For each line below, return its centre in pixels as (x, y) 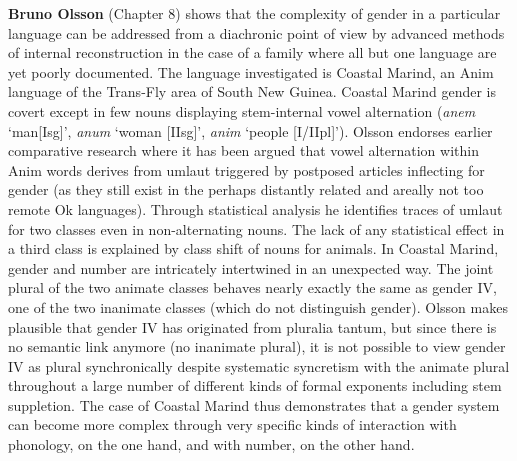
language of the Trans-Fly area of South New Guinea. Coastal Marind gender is (252, 91)
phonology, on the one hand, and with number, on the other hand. (211, 444)
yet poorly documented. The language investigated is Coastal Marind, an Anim (251, 71)
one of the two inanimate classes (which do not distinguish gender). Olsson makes (258, 306)
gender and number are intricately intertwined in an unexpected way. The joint (251, 267)
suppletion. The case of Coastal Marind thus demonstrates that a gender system (254, 404)
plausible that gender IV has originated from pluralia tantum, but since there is (252, 326)
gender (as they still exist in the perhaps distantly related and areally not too (246, 189)
